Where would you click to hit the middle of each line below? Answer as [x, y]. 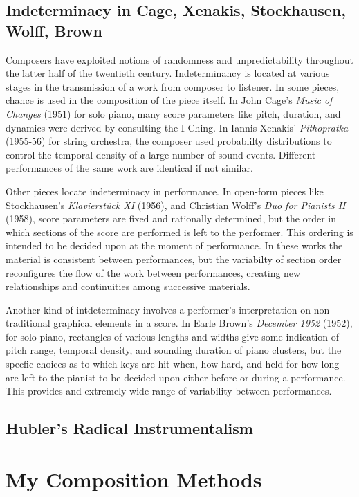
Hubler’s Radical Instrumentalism [129, 428]
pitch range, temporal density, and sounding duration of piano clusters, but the [174, 350]
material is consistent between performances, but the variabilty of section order [174, 259]
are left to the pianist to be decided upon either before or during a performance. [176, 377]
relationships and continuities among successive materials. [128, 286]
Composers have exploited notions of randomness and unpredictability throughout [180, 59]
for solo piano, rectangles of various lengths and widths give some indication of [173, 336]
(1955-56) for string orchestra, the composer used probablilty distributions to [169, 141]
